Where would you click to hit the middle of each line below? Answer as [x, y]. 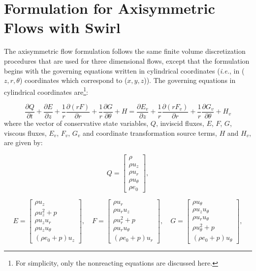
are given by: [23, 142]
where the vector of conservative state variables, [76, 123]
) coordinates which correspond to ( [73, 80]
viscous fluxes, [25, 133]
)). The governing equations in [190, 80]
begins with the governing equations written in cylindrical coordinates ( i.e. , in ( [124, 70]
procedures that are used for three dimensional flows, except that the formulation [127, 60]
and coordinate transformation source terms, [150, 133]
